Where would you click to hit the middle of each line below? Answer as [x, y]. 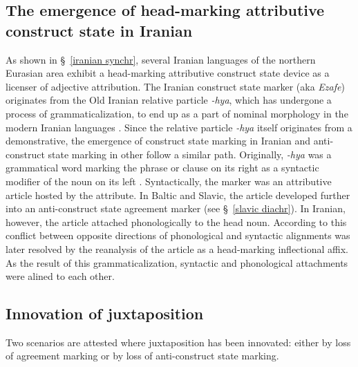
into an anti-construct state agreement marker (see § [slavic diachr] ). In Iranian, [176, 208]
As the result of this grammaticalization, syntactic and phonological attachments [177, 262]
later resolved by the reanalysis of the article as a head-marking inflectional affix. [177, 248]
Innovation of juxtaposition [105, 313]
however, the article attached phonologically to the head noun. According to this [176, 222]
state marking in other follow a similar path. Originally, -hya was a [190, 154]
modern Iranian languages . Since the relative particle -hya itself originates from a [179, 127]
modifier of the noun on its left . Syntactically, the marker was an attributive [169, 181]
